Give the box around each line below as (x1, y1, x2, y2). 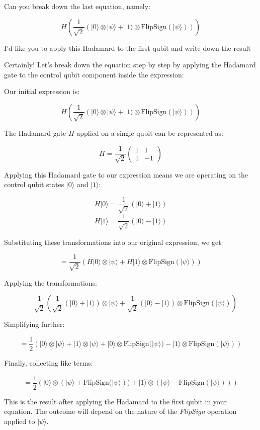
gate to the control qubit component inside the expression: (4, 69, 184, 79)
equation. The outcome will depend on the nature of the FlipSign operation (4, 406, 237, 416)
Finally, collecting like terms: (4, 357, 93, 368)
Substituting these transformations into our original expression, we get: (4, 236, 223, 247)
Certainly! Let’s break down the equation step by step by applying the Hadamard (4, 59, 256, 70)
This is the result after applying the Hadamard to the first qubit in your (4, 396, 227, 406)
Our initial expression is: (4, 86, 80, 97)
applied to (4, 415, 35, 426)
